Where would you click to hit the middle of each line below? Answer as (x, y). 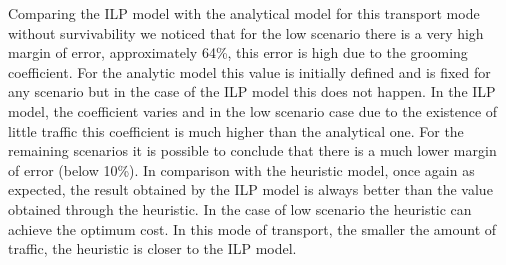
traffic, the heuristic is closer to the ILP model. (152, 248)
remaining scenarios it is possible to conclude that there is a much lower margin (252, 150)
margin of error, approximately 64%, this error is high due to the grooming (238, 52)
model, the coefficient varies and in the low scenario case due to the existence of (253, 110)
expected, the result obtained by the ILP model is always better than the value (250, 189)
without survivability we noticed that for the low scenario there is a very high (246, 32)
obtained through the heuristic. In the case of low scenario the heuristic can (240, 208)
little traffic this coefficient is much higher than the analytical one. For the (236, 130)
